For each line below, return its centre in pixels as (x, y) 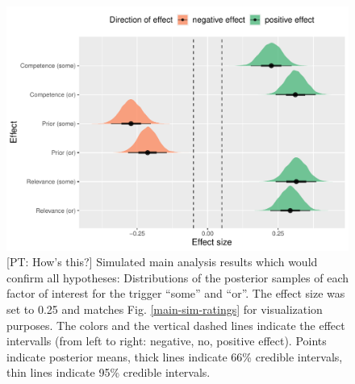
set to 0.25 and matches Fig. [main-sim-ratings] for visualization (165, 309)
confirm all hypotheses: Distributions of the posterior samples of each (178, 277)
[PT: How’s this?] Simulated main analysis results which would (162, 262)
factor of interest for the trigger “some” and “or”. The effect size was (176, 293)
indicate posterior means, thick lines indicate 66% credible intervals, (175, 356)
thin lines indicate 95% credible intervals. (109, 372)
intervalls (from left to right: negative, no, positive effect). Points (167, 341)
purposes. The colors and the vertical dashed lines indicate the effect (176, 325)
